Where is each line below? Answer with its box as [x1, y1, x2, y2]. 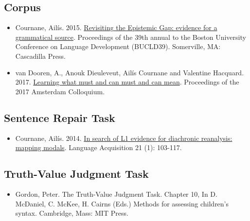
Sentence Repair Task [4, 110, 115, 125]
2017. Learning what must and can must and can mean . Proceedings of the [15, 77, 239, 87]
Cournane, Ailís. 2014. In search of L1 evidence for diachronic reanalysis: [15, 133, 232, 143]
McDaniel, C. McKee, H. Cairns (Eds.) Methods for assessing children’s [15, 198, 229, 208]
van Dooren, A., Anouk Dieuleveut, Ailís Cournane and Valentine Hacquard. [15, 67, 244, 77]
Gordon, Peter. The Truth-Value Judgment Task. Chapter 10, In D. [15, 188, 217, 199]
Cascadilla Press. [15, 51, 66, 61]
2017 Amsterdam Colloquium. [15, 86, 105, 96]
